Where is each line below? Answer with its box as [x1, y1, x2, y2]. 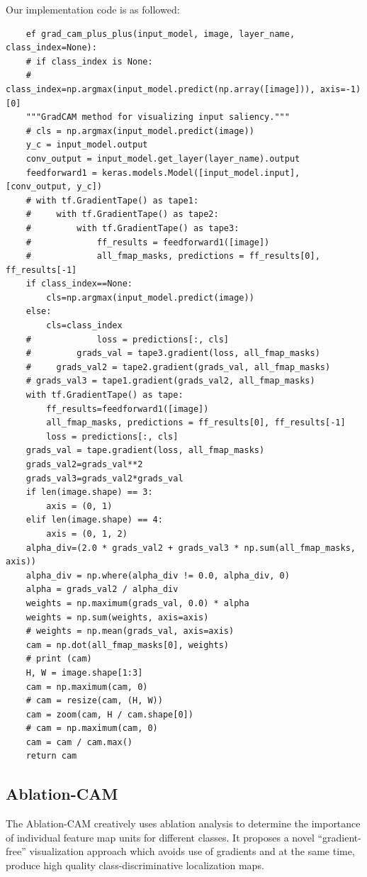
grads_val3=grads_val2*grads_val [26, 473, 183, 484]
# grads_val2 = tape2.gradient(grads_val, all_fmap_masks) [26, 362, 331, 372]
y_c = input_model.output [26, 140, 148, 150]
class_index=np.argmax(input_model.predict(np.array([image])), [6, 84, 315, 94]
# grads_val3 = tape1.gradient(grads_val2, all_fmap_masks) [26, 376, 315, 386]
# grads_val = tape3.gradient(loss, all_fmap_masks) [26, 348, 320, 359]
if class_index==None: [26, 279, 132, 289]
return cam [26, 751, 77, 761]
